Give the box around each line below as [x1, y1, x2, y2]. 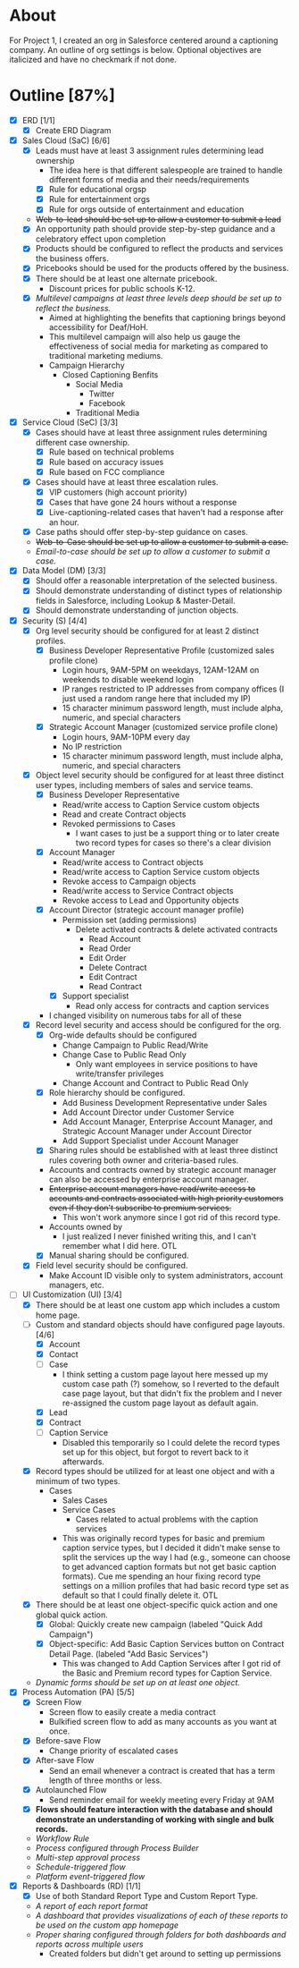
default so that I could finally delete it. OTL [62, 1590, 219, 1601]
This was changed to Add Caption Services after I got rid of [62, 1658, 281, 1669]
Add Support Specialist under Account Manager [62, 1135, 239, 1146]
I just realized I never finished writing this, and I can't [62, 1231, 257, 1242]
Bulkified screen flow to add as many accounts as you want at [48, 1717, 278, 1727]
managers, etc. [48, 1280, 104, 1291]
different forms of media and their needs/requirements [48, 174, 250, 185]
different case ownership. [35, 437, 130, 447]
